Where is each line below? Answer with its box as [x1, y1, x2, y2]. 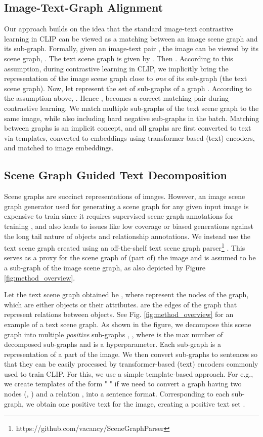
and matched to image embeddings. [4, 142, 114, 153]
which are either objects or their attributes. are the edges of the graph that [4, 299, 237, 309]
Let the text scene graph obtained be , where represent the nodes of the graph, [4, 289, 249, 300]
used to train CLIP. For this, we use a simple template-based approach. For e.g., [4, 368, 253, 379]
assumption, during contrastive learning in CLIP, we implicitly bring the [4, 63, 229, 73]
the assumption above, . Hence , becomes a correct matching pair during [4, 93, 229, 103]
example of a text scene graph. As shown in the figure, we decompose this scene [4, 319, 251, 329]
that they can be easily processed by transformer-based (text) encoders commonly [4, 359, 258, 369]
